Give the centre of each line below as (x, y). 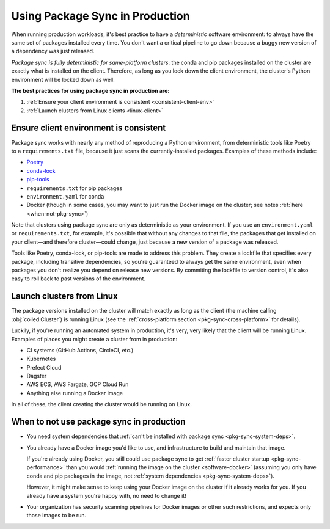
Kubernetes (41, 359)
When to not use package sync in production (98, 422)
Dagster (37, 376)
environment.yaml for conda (65, 196)
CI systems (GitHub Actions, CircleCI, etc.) (80, 350)
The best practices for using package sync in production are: (90, 90)
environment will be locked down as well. (63, 79)
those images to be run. (57, 516)
